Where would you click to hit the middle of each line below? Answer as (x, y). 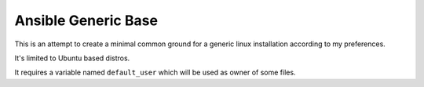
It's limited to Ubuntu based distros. (72, 58)
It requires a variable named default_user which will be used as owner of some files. (155, 72)
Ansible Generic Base (86, 20)
